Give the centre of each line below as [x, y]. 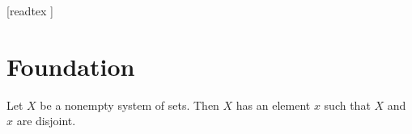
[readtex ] [30, 10]
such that [347, 105]
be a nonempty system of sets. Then [130, 105]
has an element [273, 105]
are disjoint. [46, 121]
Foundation [71, 66]
